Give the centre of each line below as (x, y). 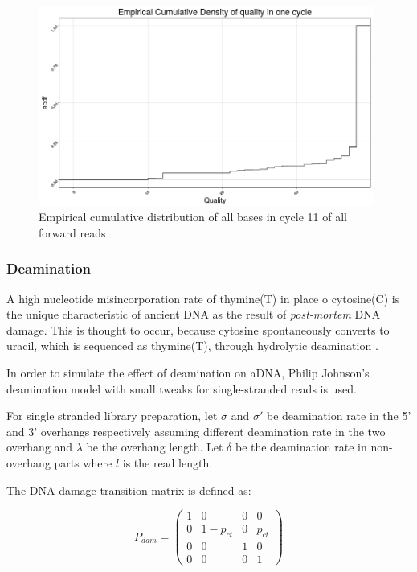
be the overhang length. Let (155, 447)
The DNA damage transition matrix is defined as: (129, 490)
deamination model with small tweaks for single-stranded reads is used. (182, 388)
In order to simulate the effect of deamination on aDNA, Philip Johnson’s (188, 372)
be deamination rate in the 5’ (339, 416)
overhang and (40, 447)
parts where (83, 462)
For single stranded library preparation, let (112, 416)
